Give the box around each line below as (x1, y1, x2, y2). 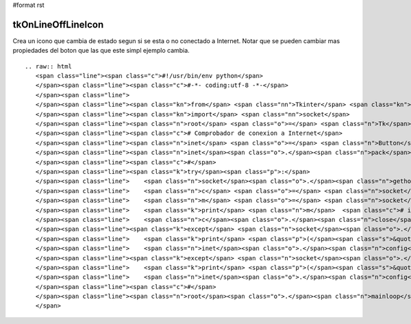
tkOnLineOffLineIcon (12, 18, 104, 30)
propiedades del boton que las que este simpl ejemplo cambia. (12, 47, 190, 55)
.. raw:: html (25, 62, 72, 70)
